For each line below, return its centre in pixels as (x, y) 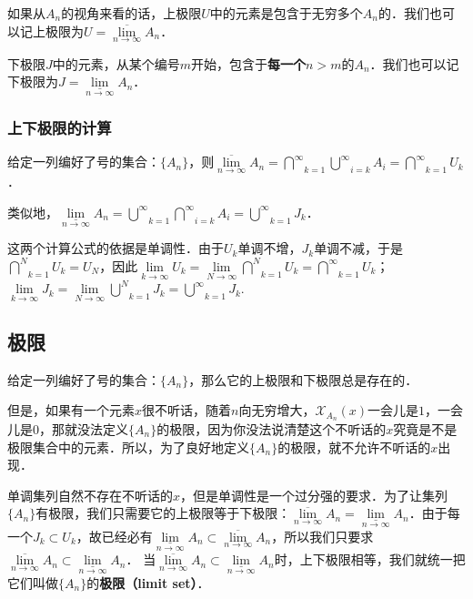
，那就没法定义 (84, 429)
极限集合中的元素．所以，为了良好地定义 (128, 447)
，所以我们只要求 (322, 536)
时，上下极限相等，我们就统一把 (370, 559)
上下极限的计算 (60, 127)
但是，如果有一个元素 (71, 410)
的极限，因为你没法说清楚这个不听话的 (272, 429)
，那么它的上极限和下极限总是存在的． (303, 379)
